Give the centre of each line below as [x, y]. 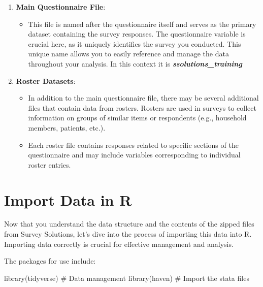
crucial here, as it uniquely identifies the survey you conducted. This [135, 43]
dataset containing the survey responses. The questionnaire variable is [137, 34]
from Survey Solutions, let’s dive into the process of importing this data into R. [128, 234]
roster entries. [50, 164]
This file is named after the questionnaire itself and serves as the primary [142, 24]
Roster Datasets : [46, 81]
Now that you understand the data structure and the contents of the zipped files [129, 224]
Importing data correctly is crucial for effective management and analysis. [119, 244]
